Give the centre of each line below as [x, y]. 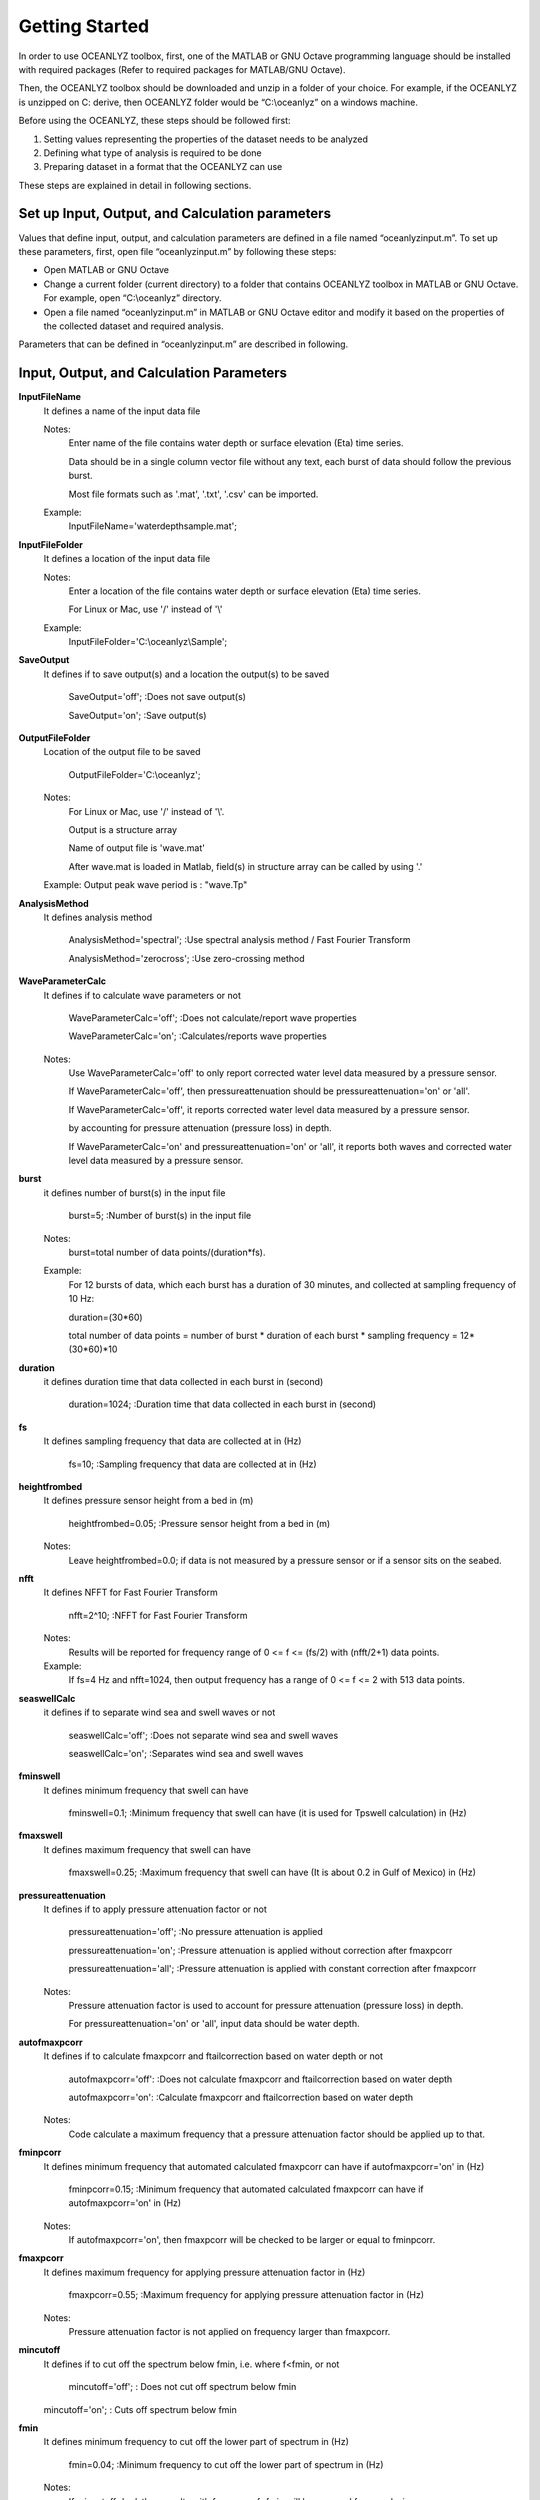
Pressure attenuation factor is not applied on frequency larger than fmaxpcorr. [229, 2332]
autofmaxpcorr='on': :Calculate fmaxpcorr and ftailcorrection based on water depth [241, 2097]
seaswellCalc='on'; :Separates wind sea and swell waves [186, 1753]
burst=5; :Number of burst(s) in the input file [160, 1216]
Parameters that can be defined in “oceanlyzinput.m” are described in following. [183, 344]
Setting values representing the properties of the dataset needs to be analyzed [206, 139]
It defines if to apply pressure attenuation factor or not [155, 1909]
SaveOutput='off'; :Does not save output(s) [157, 697]
